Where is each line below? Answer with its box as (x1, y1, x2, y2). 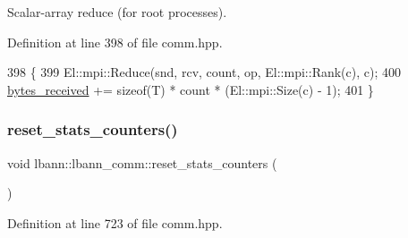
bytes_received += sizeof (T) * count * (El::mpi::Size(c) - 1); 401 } (7, 80, 374, 98)
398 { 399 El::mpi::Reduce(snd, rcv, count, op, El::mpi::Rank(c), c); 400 (7, 63, 401, 81)
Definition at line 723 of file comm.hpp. (7, 213, 223, 232)
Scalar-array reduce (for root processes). (7, 3, 227, 21)
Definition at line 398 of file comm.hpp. (7, 32, 223, 51)
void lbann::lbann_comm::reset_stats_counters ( (7, 153, 277, 172)
